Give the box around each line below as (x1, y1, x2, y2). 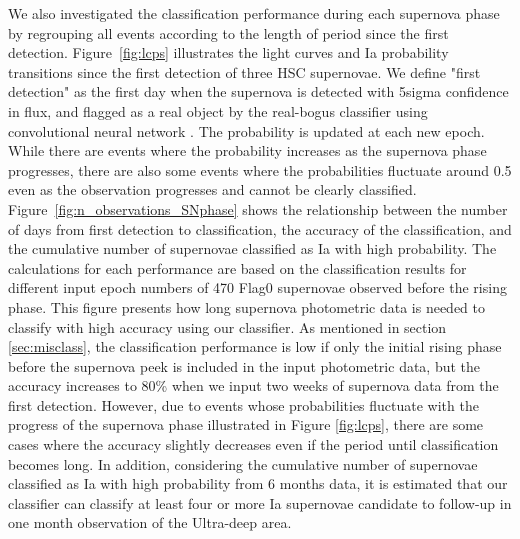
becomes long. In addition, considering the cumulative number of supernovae (8, 453, 478, 474)
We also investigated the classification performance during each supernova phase (8, 3, 500, 23)
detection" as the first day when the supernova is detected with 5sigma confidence (8, 81, 509, 102)
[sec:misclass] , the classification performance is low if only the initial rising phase (8, 336, 502, 357)
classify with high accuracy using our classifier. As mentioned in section (8, 316, 447, 337)
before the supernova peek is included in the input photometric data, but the (8, 355, 481, 376)
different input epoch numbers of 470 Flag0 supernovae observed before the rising (8, 277, 507, 298)
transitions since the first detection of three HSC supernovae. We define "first (8, 61, 481, 82)
